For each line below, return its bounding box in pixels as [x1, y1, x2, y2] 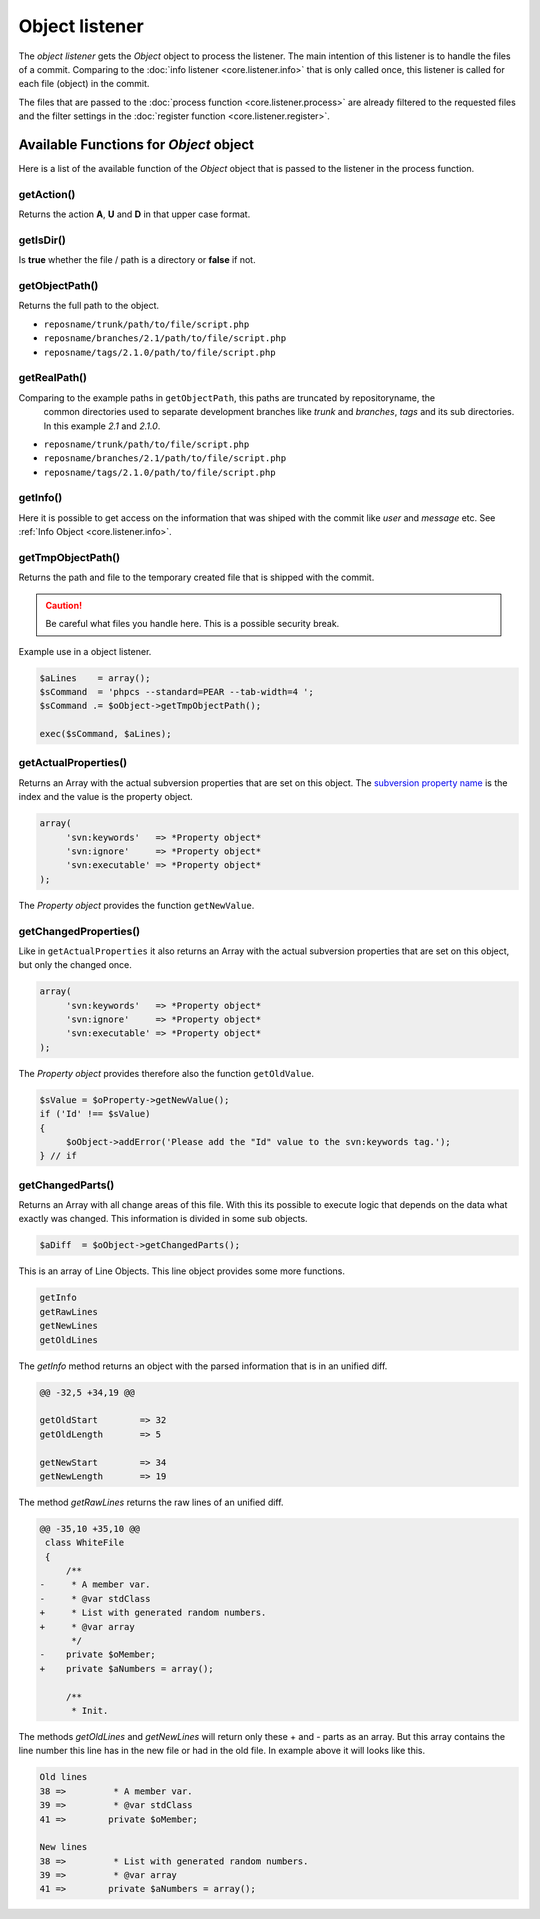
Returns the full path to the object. [18, 300, 160, 312]
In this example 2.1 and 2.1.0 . [43, 420, 161, 432]
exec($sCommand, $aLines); [39, 728, 172, 740]
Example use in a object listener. [18, 645, 152, 657]
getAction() [18, 187, 76, 201]
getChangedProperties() [18, 924, 141, 938]
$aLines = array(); [39, 672, 151, 684]
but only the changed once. [18, 959, 132, 971]
